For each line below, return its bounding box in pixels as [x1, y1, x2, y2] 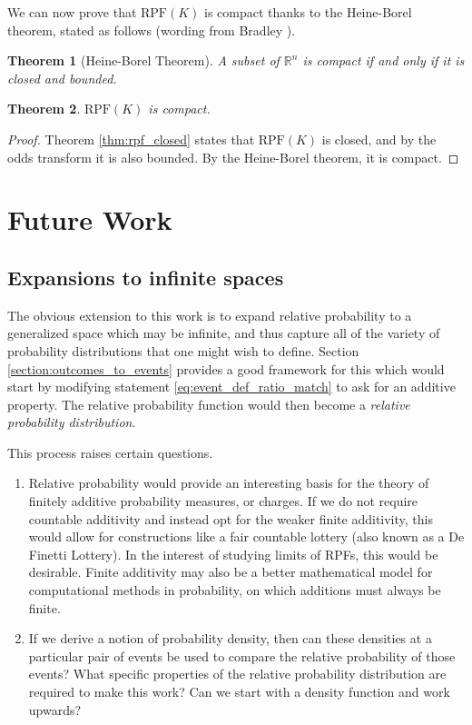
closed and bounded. [7, 68, 117, 87]
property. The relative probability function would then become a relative [7, 394, 410, 413]
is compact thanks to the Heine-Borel [204, 3, 412, 21]
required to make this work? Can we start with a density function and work [28, 682, 450, 701]
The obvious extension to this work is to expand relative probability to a [7, 305, 412, 324]
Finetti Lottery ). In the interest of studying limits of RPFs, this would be [28, 544, 438, 563]
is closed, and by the [321, 129, 437, 148]
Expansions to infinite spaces [7, 263, 284, 291]
